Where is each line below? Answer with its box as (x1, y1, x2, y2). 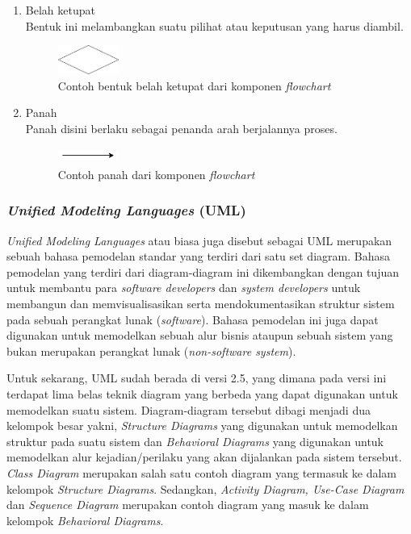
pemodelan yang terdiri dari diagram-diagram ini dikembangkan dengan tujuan (6, 263, 400, 280)
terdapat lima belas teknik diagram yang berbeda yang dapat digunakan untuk (6, 386, 398, 402)
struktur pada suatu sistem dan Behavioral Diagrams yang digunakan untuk (6, 432, 384, 449)
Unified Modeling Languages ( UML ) (6, 200, 246, 220)
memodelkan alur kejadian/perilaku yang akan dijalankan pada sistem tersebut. (6, 448, 402, 465)
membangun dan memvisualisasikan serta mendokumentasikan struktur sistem (6, 295, 395, 312)
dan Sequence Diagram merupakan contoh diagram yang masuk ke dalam (6, 496, 369, 513)
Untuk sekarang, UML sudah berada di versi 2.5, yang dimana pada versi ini (6, 369, 387, 386)
